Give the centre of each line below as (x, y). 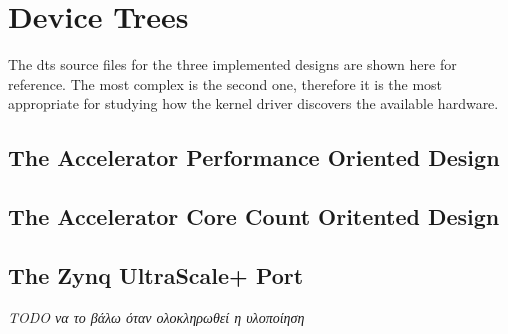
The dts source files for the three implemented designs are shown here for (232, 64)
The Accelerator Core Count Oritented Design (254, 216)
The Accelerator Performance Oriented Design (254, 157)
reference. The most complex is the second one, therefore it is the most (225, 83)
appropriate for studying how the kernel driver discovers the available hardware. (253, 103)
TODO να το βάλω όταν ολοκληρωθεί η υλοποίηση (156, 316)
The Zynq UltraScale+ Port (156, 274)
